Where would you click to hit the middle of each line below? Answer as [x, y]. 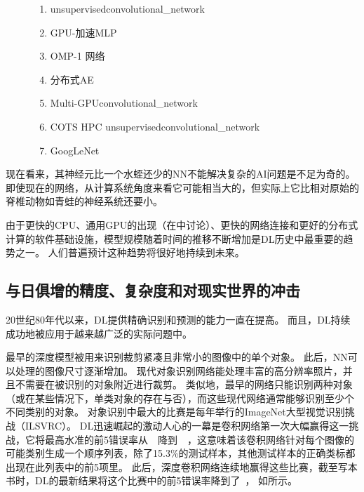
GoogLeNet [75, 150]
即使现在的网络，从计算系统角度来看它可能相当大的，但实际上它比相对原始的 [182, 187]
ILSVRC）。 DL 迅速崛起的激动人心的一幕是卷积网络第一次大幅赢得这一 [187, 426]
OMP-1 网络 [77, 56]
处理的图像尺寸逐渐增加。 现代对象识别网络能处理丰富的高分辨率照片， [179, 370]
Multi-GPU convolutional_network [124, 103]
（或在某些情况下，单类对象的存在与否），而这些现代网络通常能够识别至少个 [180, 398]
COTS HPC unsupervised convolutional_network [155, 126]
